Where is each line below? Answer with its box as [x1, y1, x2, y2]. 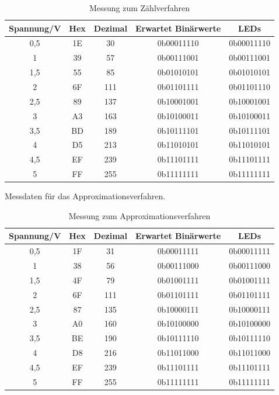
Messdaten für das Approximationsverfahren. [5, 190, 166, 202]
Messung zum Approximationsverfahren [68, 209, 211, 221]
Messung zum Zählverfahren [89, 2, 190, 13]
